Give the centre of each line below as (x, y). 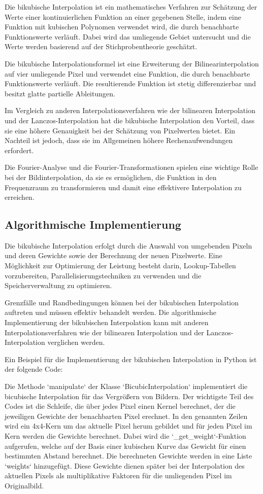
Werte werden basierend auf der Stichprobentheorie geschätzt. (101, 46)
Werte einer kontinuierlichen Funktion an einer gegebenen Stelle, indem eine (123, 16)
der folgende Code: (34, 369)
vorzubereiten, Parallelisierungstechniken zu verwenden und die (103, 275)
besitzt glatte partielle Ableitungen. (60, 93)
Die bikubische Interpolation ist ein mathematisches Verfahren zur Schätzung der (131, 7)
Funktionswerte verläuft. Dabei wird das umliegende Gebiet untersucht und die (128, 36)
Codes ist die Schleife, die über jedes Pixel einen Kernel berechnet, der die (120, 406)
